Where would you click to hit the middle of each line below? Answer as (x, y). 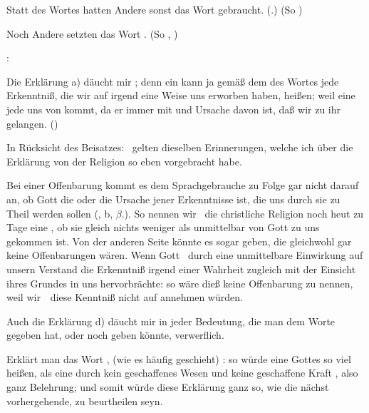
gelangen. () (32, 123)
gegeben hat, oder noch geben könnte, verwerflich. (115, 335)
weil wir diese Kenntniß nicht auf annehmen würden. (125, 297)
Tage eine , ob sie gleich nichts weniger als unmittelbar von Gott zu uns (163, 227)
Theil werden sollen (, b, (60, 213)
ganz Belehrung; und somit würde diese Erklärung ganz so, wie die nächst (168, 387)
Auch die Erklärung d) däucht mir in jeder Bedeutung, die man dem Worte (171, 321)
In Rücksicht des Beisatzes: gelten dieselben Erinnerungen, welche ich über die (180, 147)
